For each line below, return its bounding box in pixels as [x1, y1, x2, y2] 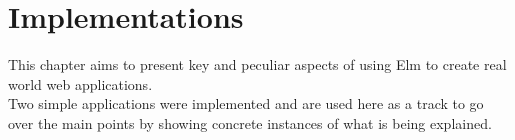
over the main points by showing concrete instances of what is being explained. [8, 112, 492, 133]
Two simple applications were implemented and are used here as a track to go [8, 93, 484, 114]
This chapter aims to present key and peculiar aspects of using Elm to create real [8, 54, 507, 75]
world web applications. [8, 73, 153, 94]
